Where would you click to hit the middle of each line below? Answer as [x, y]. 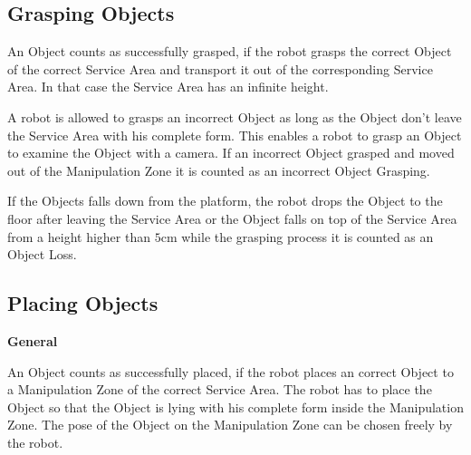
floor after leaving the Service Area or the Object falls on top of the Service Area [232, 218]
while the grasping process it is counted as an [308, 236]
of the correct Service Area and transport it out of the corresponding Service [220, 68]
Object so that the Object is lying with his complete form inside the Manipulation [235, 407]
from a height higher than [79, 236]
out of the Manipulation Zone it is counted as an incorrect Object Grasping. [219, 170]
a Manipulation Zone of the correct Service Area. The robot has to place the [220, 389]
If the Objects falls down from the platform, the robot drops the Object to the [225, 201]
